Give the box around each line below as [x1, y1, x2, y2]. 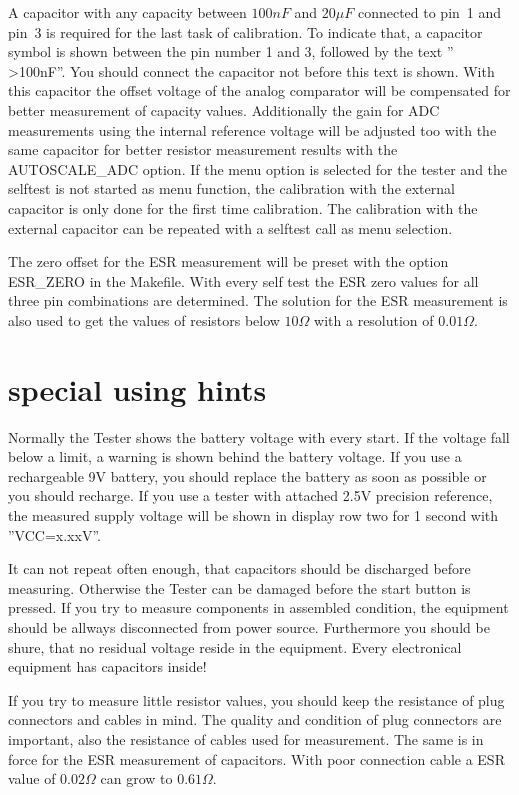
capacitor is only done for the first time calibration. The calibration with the [8, 197, 478, 218]
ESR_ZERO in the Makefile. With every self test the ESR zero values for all [8, 270, 479, 291]
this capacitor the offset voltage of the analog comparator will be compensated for [8, 80, 511, 101]
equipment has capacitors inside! [8, 656, 207, 677]
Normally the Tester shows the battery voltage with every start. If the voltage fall [8, 426, 510, 447]
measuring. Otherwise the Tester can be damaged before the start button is [8, 577, 471, 598]
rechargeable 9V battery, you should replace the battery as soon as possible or [8, 465, 487, 486]
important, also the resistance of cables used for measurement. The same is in [8, 728, 484, 749]
